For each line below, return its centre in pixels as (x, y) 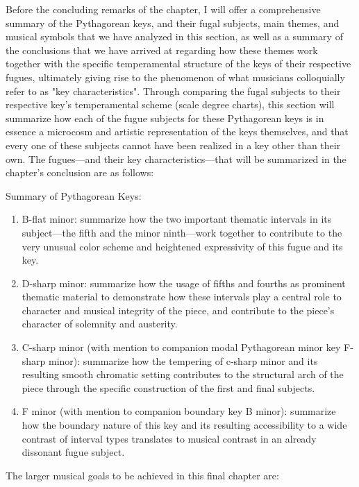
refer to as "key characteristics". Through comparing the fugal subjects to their (173, 91)
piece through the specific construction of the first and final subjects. (168, 387)
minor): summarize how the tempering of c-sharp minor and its (183, 360)
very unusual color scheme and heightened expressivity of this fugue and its (182, 246)
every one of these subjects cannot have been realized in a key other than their (173, 145)
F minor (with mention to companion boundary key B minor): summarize (179, 411)
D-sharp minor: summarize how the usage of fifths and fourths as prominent (184, 283)
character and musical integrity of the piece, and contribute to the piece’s (178, 310)
